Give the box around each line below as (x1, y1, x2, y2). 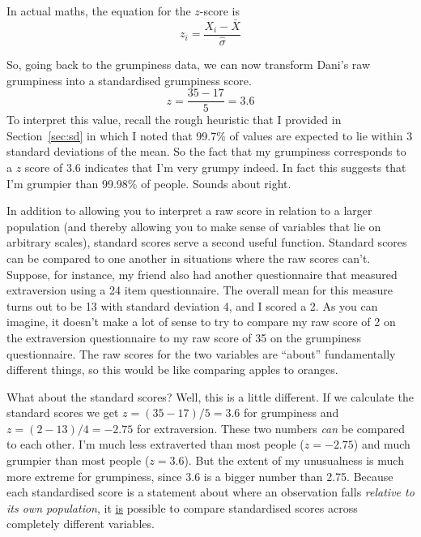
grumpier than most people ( (6, 452, 150, 469)
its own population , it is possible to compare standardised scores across (6, 499, 358, 516)
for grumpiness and (243, 404, 339, 421)
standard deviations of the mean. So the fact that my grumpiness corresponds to (6, 143, 406, 160)
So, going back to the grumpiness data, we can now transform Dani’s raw (6, 55, 371, 72)
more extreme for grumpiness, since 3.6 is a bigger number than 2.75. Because (6, 467, 393, 484)
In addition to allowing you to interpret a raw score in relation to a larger (6, 202, 372, 219)
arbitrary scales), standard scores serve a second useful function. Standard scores (6, 234, 407, 251)
